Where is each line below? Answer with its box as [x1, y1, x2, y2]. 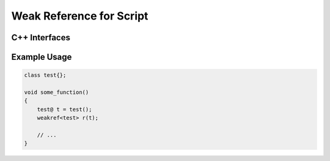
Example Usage [11, 52, 72, 62]
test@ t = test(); [37, 106, 92, 113]
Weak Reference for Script [11, 9, 148, 23]
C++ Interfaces [11, 32, 70, 43]
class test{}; [24, 72, 67, 79]
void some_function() [24, 88, 89, 96]
